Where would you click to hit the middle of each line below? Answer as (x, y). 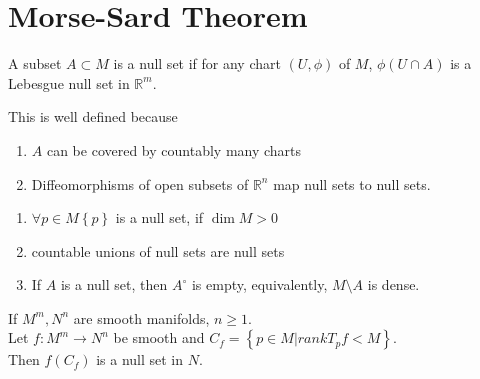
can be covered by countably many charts (174, 149)
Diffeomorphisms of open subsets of (140, 183)
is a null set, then (114, 284)
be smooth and (159, 337)
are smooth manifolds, (141, 317)
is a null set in (140, 359)
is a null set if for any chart (197, 63)
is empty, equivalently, (259, 284)
